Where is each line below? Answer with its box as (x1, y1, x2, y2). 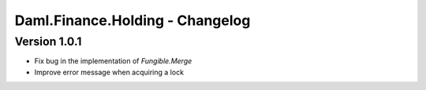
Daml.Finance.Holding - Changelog (14, 12, 251, 29)
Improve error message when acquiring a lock (34, 67, 185, 77)
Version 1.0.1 (14, 34, 82, 49)
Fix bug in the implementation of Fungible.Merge (34, 56, 192, 66)
